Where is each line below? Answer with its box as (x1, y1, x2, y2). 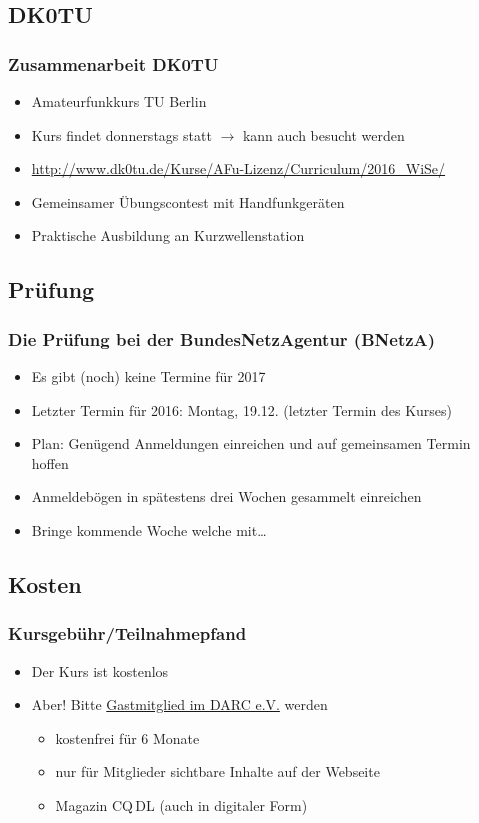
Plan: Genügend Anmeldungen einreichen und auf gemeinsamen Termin (31, 433, 471, 454)
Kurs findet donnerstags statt (31, 124, 212, 145)
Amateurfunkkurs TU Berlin (31, 91, 207, 111)
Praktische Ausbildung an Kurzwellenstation (31, 225, 305, 246)
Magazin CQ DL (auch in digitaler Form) (55, 794, 308, 815)
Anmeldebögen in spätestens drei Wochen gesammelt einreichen (31, 486, 422, 507)
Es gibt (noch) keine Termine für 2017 (31, 365, 266, 386)
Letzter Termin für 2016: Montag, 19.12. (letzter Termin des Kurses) (31, 399, 453, 420)
